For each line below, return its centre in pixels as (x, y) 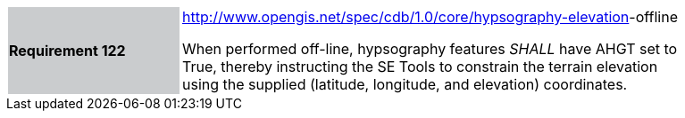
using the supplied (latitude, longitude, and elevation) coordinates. (405, 84)
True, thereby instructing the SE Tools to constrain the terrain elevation (420, 67)
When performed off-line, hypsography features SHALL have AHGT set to (430, 49)
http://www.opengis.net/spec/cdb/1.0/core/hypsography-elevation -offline (430, 17)
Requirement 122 (67, 51)
